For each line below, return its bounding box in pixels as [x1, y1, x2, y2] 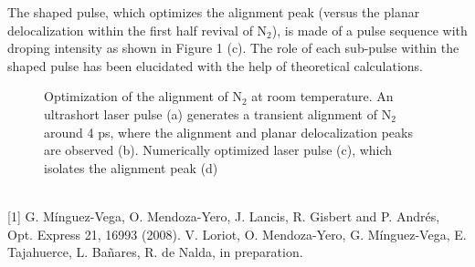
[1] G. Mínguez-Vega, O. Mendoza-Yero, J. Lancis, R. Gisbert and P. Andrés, [7, 206, 440, 225]
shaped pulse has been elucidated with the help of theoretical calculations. [7, 56, 423, 75]
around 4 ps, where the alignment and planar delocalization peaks [44, 122, 413, 141]
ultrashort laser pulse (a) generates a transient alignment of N [44, 104, 392, 123]
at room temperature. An [251, 87, 394, 106]
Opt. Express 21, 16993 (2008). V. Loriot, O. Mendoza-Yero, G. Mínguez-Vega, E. [7, 224, 467, 243]
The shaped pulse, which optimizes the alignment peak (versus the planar [7, 3, 420, 21]
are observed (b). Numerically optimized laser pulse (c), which [44, 140, 393, 159]
